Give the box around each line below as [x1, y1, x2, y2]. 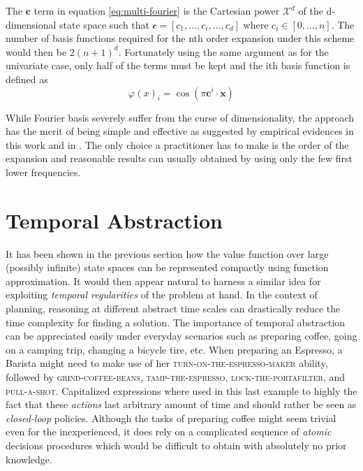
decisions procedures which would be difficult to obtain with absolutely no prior [6, 437, 347, 452]
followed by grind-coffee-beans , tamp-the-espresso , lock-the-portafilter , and [6, 370, 346, 384]
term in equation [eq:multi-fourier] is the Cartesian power [34, 3, 280, 17]
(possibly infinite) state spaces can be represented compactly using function [6, 260, 329, 275]
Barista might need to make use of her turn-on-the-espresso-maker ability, [6, 356, 328, 370]
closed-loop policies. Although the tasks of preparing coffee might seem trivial [6, 410, 336, 425]
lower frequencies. [6, 164, 81, 179]
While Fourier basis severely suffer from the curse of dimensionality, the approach [6, 110, 355, 124]
